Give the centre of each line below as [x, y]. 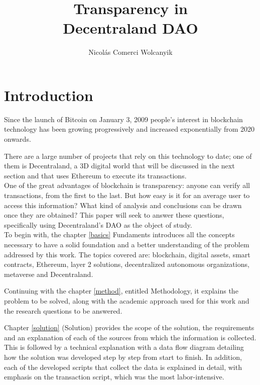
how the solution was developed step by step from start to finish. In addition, [123, 357]
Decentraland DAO [131, 28]
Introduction [49, 95]
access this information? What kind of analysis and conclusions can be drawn [123, 205]
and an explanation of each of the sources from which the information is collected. [130, 337]
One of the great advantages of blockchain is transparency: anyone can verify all [127, 185]
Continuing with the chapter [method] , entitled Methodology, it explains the [121, 291]
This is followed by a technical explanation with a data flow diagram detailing [124, 347]
